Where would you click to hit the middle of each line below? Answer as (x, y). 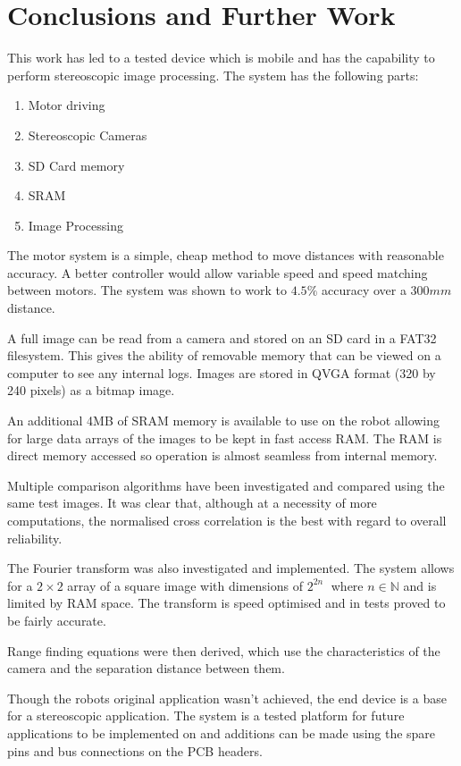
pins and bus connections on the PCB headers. (135, 750)
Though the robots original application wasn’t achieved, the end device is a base (227, 698)
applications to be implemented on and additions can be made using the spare (222, 732)
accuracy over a (364, 290)
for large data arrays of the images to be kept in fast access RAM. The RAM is (225, 438)
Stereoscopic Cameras (88, 135)
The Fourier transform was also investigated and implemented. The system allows (231, 568)
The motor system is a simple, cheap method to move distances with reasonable (226, 255)
